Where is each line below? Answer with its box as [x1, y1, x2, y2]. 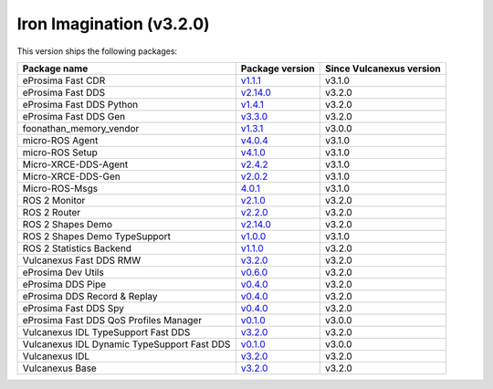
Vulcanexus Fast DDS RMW [22, 254, 142, 267]
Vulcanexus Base [22, 362, 98, 374]
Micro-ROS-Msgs [22, 182, 99, 194]
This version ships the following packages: [16, 46, 178, 57]
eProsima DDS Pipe [22, 278, 107, 290]
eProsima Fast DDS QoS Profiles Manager [22, 313, 203, 326]
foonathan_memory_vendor [22, 121, 140, 134]
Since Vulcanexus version [325, 62, 442, 75]
